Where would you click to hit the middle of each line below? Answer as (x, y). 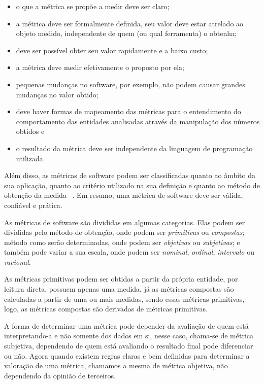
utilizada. (30, 158)
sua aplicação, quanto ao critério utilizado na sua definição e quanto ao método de (132, 185)
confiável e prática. (33, 205)
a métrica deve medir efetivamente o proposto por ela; (100, 67)
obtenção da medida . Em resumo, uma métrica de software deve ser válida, (124, 195)
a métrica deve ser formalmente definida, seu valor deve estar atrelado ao (130, 23)
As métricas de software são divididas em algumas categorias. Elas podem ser (125, 222)
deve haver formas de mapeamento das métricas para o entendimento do (128, 111)
